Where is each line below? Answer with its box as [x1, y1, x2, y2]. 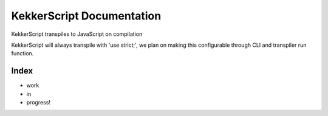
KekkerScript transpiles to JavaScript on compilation [11, 30, 143, 38]
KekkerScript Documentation [11, 9, 162, 22]
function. [11, 50, 34, 57]
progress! [26, 99, 51, 106]
